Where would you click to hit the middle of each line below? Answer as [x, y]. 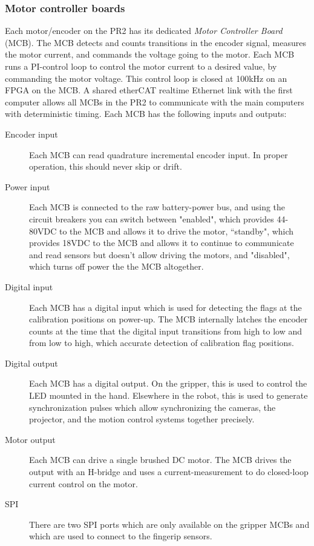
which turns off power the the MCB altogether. [116, 266]
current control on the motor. [83, 483]
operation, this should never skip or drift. [106, 166]
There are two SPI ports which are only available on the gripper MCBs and [169, 524]
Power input [28, 186]
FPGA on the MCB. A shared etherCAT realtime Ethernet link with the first [149, 90]
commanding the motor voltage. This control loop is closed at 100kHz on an [146, 78]
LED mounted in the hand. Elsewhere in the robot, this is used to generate [168, 395]
